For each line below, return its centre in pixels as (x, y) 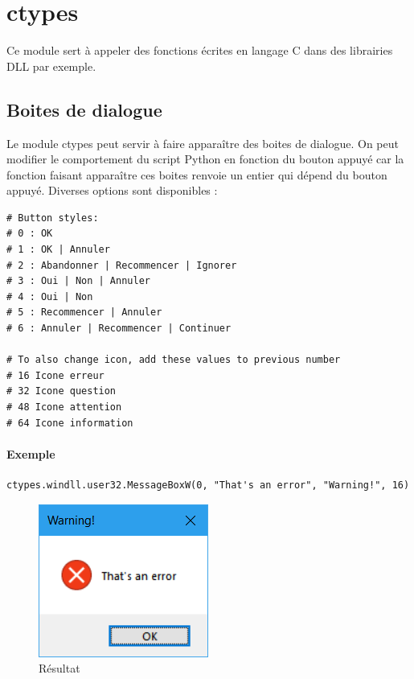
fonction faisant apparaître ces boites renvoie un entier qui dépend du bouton (197, 174)
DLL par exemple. (51, 66)
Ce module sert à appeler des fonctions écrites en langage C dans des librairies (200, 50)
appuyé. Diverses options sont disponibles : (112, 190)
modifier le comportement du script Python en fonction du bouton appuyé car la (205, 159)
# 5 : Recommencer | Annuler (84, 313)
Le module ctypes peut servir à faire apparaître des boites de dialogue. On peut (203, 143)
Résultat (59, 668)
